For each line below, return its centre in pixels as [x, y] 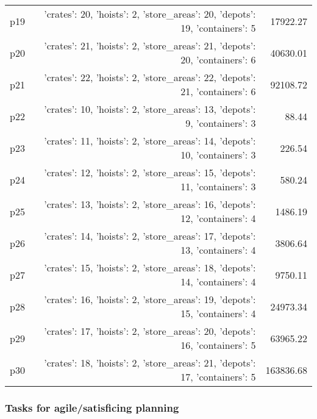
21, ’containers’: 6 [218, 91]
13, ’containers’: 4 [218, 250]
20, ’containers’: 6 [218, 59]
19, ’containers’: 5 [218, 28]
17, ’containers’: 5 [218, 377]
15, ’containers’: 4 [218, 313]
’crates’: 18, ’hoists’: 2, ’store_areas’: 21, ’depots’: [150, 363]
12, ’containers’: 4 [218, 218]
